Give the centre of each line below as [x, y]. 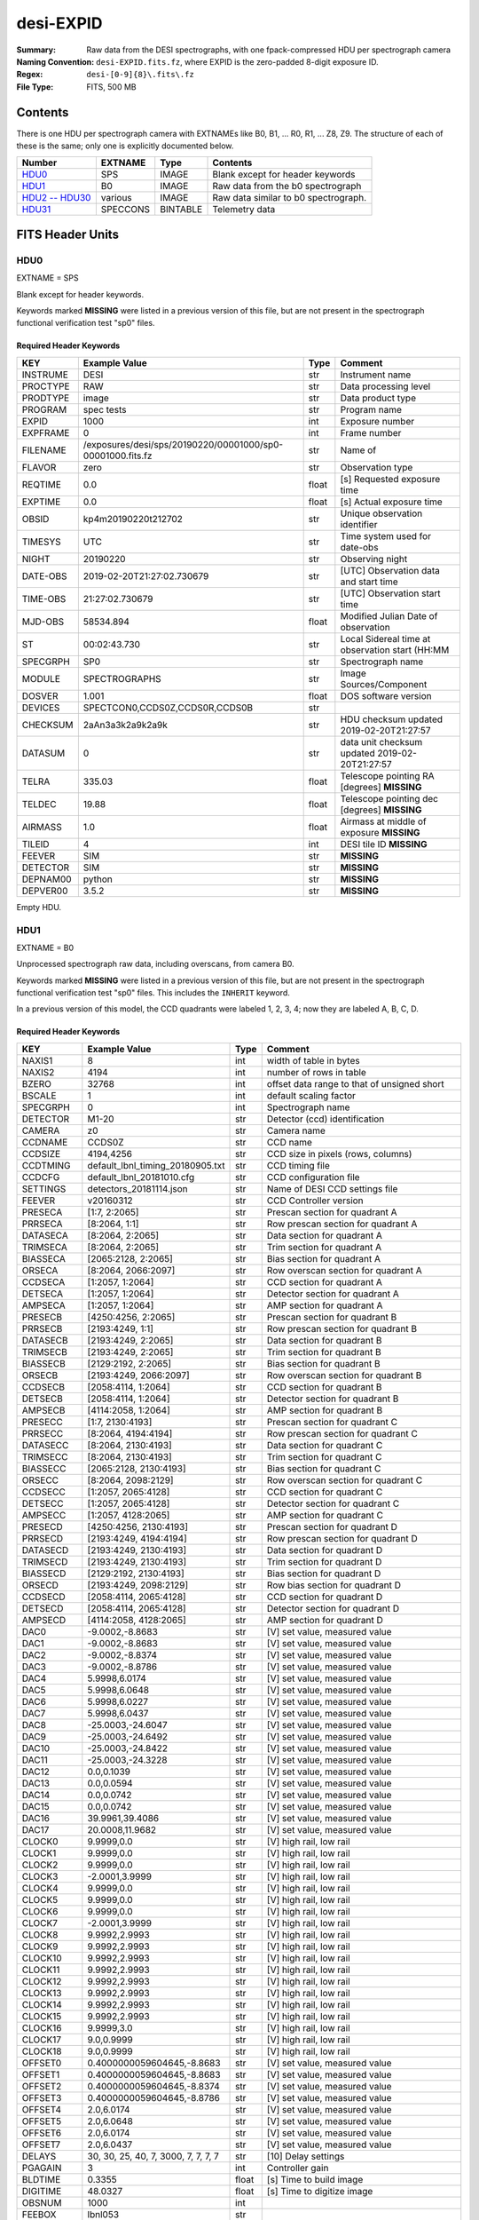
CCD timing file [298, 1165]
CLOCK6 [40, 1911]
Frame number [371, 432]
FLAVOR [39, 467]
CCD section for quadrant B [324, 1387]
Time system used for [386, 535]
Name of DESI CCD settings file [332, 1188]
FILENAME [44, 450]
